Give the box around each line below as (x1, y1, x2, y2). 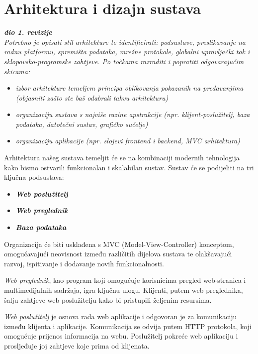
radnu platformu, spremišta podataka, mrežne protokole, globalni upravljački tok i (4, 46, 250, 57)
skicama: (4, 66, 30, 76)
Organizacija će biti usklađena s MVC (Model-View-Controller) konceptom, (4, 238, 234, 249)
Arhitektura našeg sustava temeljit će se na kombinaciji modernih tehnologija (4, 152, 240, 163)
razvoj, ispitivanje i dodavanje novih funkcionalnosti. (4, 258, 164, 268)
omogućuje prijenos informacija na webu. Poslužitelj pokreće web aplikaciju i (4, 331, 238, 341)
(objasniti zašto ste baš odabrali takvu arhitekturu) (15, 92, 169, 103)
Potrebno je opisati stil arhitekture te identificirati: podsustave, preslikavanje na (4, 36, 246, 47)
